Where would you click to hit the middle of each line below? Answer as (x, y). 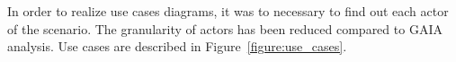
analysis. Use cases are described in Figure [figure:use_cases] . (177, 46)
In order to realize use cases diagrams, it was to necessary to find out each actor (228, 11)
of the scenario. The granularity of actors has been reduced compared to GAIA (225, 28)
